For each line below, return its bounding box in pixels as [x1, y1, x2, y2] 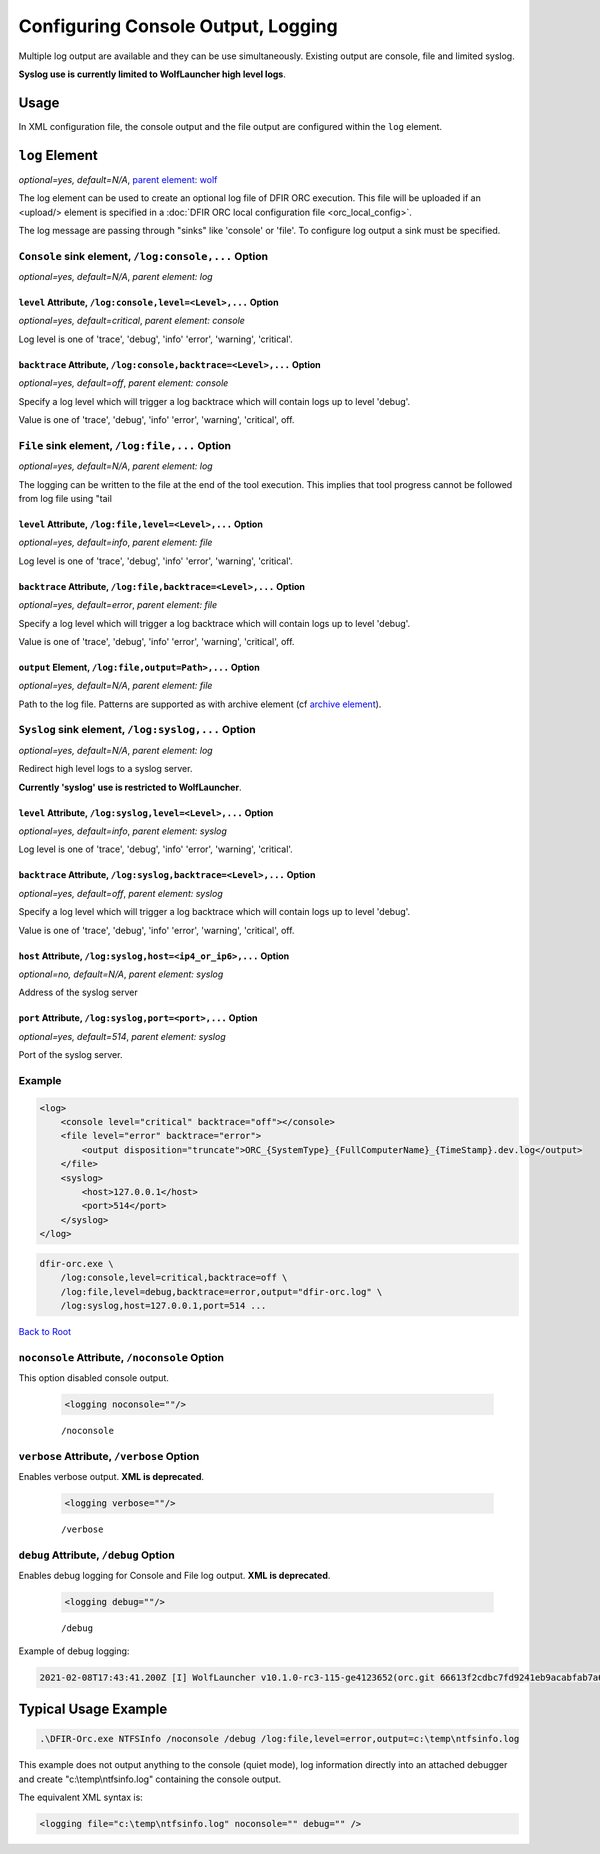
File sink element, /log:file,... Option [18, 438, 232, 452]
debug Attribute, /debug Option [18, 1548, 175, 1562]
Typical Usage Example [18, 1701, 168, 1718]
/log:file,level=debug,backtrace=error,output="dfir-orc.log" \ [60, 1286, 383, 1297]
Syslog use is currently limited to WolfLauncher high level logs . [18, 68, 287, 80]
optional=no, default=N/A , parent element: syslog [18, 968, 224, 980]
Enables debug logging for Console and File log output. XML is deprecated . [18, 1570, 331, 1582]
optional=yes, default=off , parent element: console [18, 377, 229, 389]
